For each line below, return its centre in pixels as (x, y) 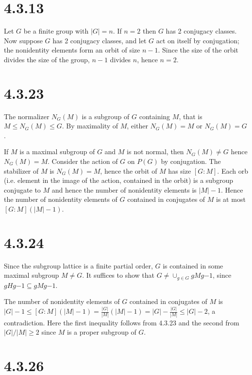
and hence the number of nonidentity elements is (124, 189)
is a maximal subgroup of (57, 152)
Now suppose (23, 40)
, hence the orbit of (129, 170)
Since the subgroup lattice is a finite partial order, (78, 265)
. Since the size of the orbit (198, 50)
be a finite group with (56, 31)
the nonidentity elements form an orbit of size (72, 50)
